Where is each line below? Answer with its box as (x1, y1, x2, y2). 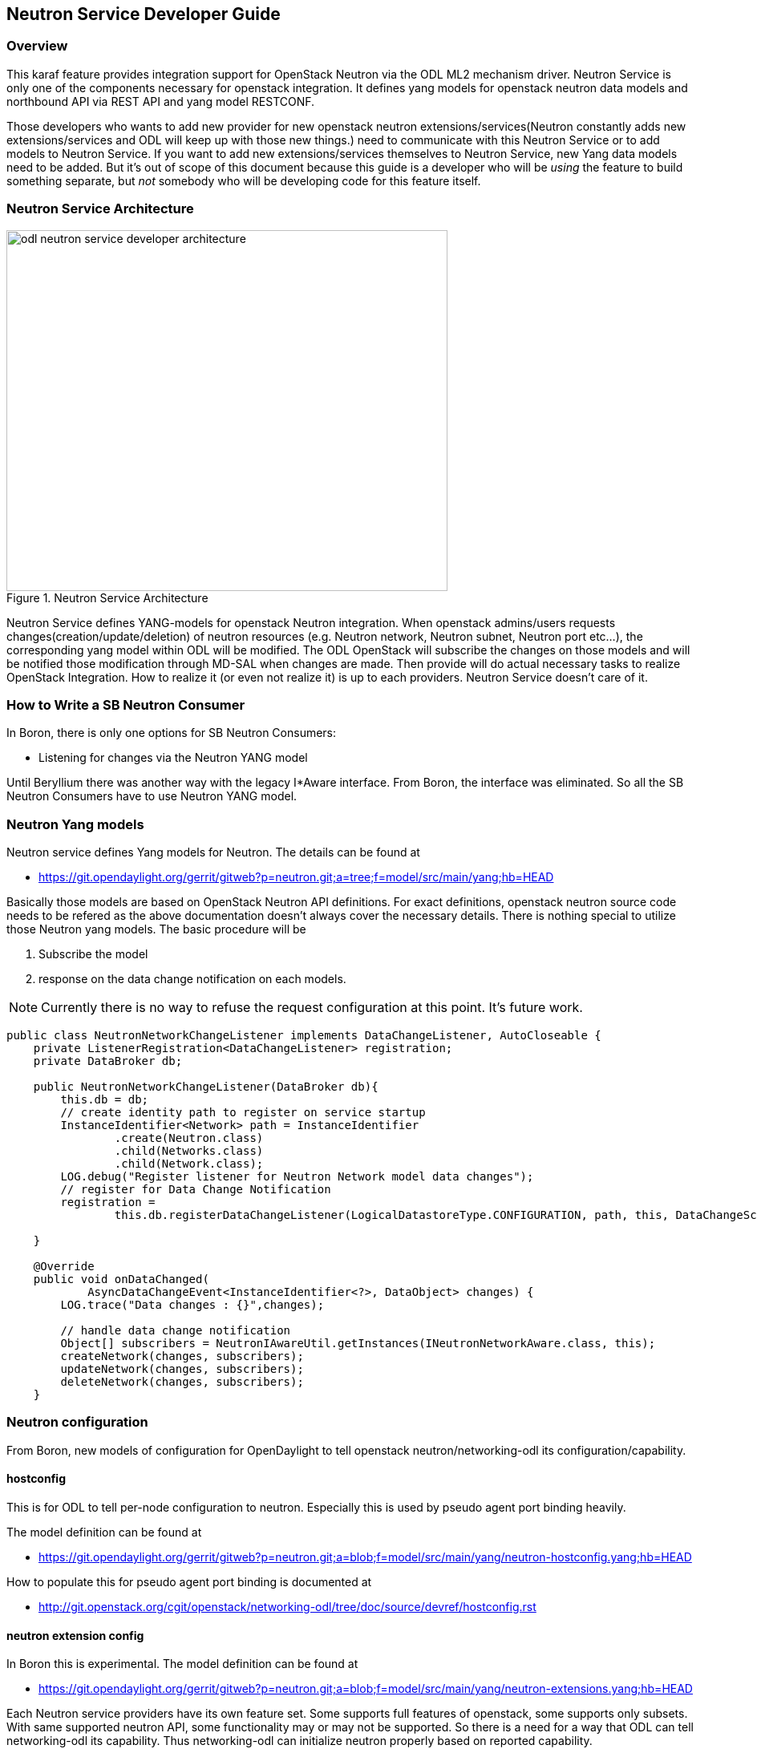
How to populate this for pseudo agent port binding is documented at (6, 1575, 372, 1589)
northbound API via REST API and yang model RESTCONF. (6, 94, 315, 108)
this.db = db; (60, 1093, 149, 1107)
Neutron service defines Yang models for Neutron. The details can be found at (6, 845, 420, 860)
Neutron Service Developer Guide (6, 4, 281, 24)
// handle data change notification (60, 1324, 291, 1338)
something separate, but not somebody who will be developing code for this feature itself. (6, 173, 481, 188)
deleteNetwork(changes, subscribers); (60, 1375, 304, 1389)
